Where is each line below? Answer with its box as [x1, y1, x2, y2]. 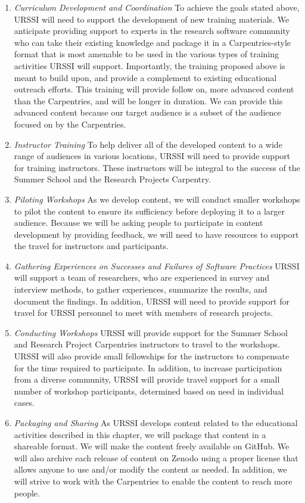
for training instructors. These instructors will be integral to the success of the [14, 161, 300, 173]
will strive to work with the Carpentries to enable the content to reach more [14, 474, 292, 487]
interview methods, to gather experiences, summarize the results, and [14, 283, 267, 296]
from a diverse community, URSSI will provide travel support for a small [14, 373, 280, 386]
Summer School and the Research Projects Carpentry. [14, 173, 211, 185]
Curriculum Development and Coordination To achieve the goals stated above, [14, 1, 300, 13]
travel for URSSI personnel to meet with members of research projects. [14, 306, 273, 319]
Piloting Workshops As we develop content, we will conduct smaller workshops [14, 192, 300, 205]
